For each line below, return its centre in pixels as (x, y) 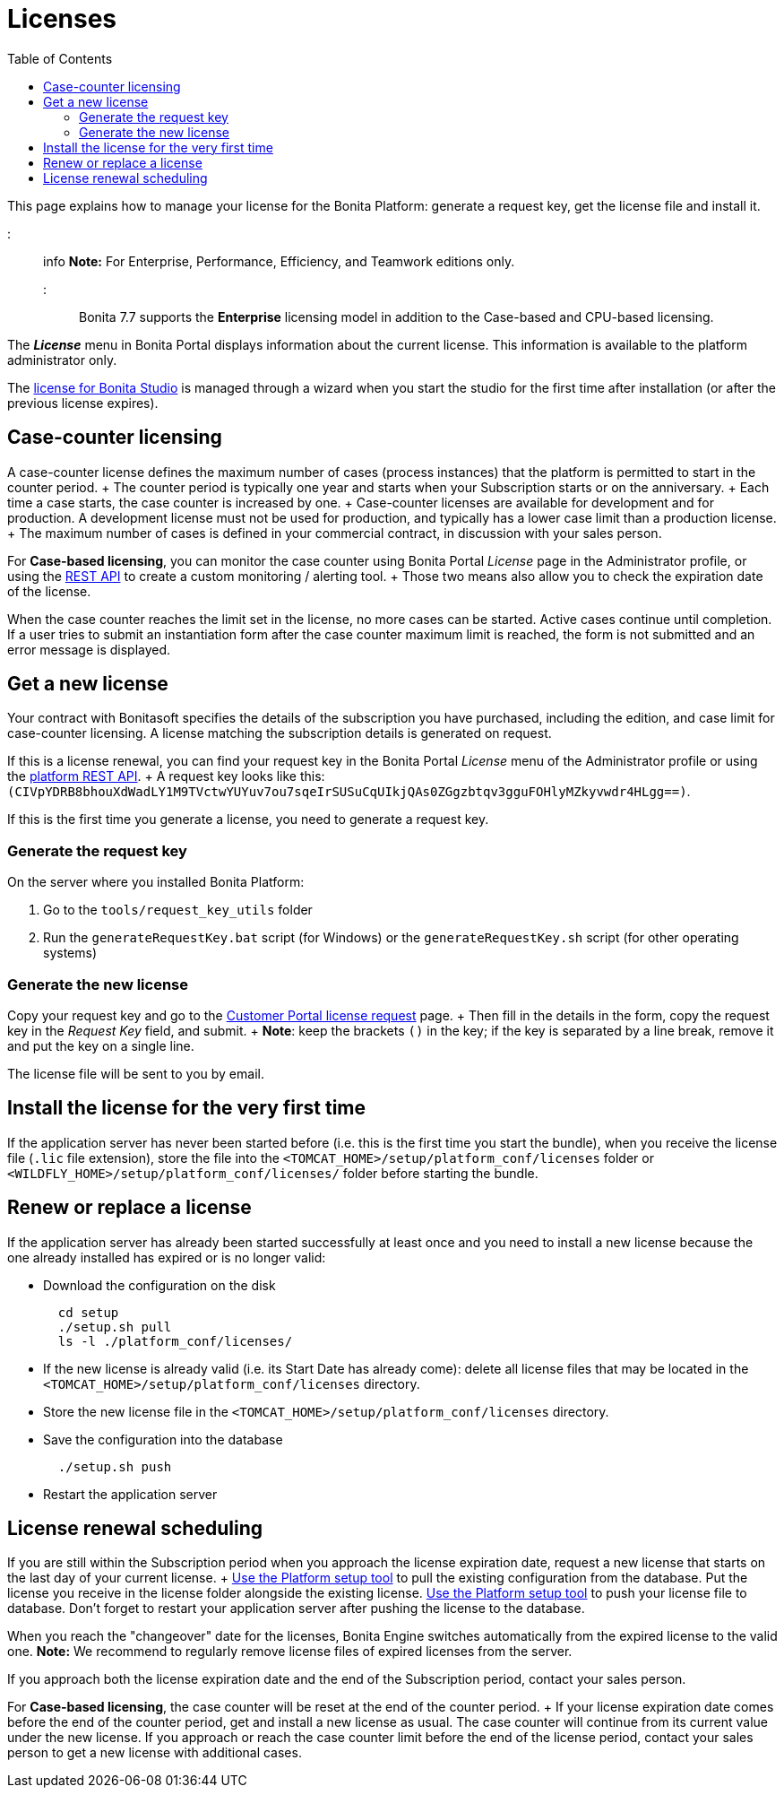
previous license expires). (83, 403)
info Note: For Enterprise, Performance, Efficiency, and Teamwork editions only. (279, 261)
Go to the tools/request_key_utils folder (178, 910)
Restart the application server (130, 1494)
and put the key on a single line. (101, 1045)
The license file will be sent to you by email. (136, 1073)
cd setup (88, 1312)
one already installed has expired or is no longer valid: (167, 1257)
